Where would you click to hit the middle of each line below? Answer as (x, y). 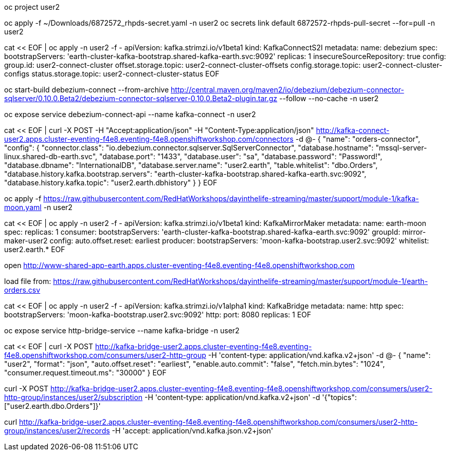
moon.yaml (23, 207)
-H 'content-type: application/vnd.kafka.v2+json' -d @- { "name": (319, 355)
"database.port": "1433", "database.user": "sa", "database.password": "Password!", (241, 156)
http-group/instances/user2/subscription (74, 397)
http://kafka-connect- (353, 130)
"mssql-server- (401, 148)
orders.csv (22, 290)
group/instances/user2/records (57, 431)
